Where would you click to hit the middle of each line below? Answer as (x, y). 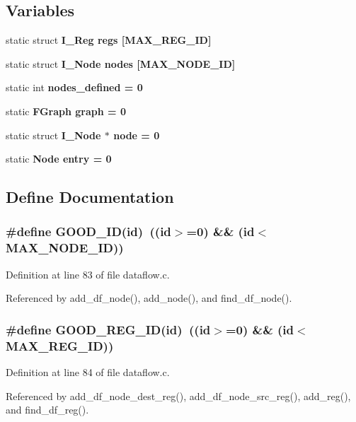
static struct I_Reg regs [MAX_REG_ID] (109, 40)
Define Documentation (90, 197)
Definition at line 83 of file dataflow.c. (88, 274)
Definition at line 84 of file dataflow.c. (88, 372)
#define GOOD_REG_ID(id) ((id (108, 329)
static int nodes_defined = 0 (74, 87)
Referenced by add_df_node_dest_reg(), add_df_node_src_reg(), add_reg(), (178, 395)
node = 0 (137, 135)
